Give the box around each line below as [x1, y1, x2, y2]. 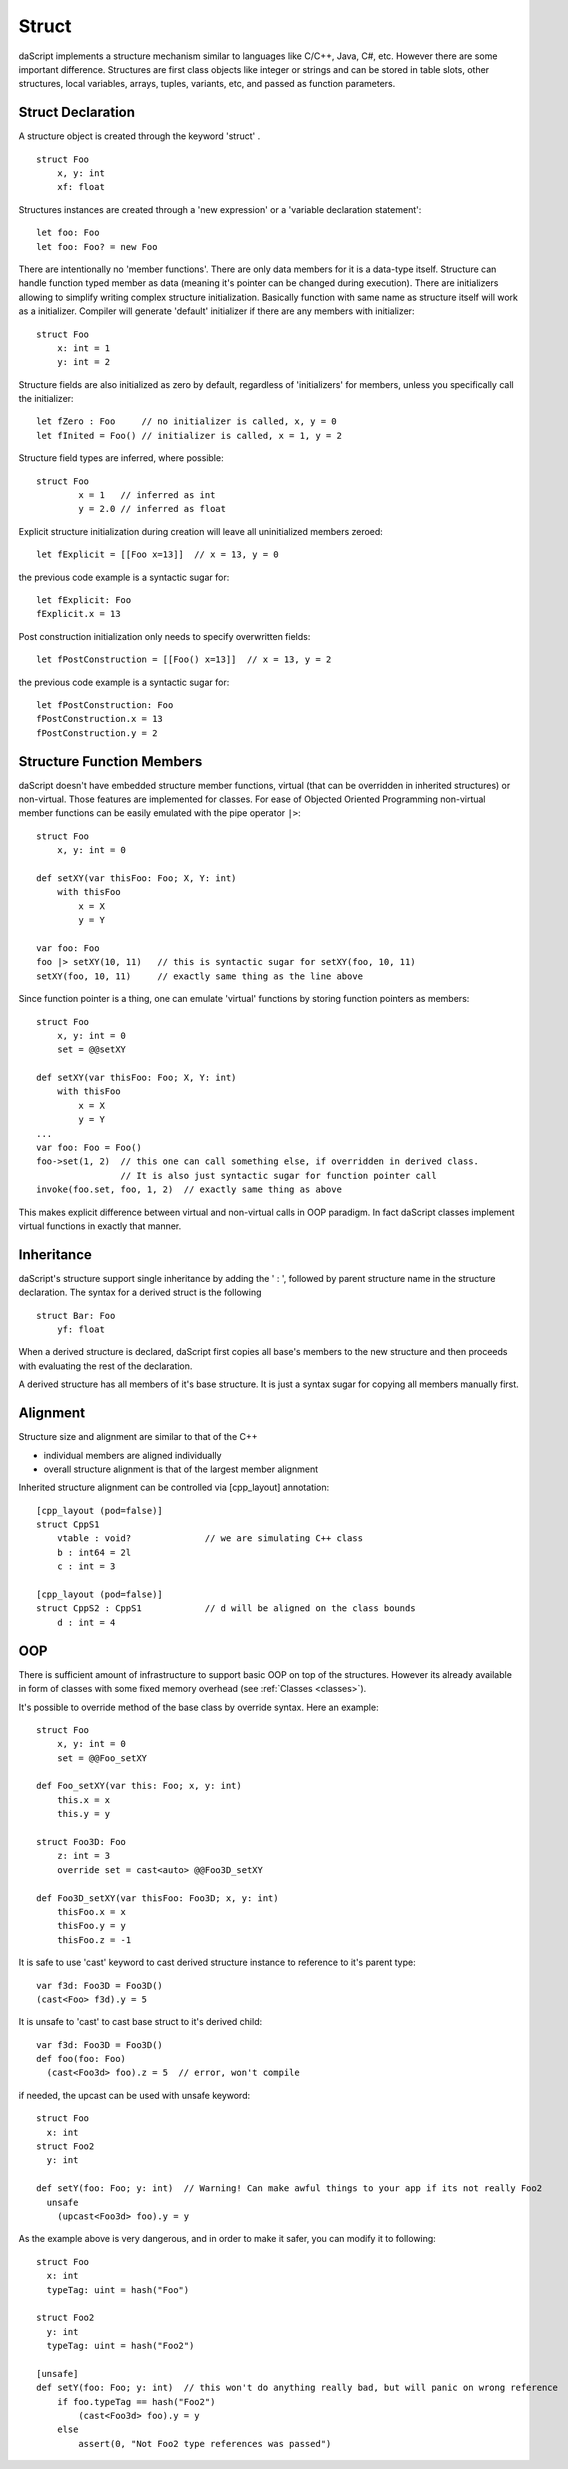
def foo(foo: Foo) [36, 2053, 127, 2065]
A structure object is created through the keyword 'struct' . [18, 130, 261, 142]
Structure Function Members [18, 753, 203, 770]
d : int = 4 [56, 1616, 116, 1628]
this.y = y [56, 1808, 111, 1820]
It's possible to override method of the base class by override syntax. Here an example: [18, 1701, 379, 1713]
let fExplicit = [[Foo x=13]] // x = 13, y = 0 [36, 549, 279, 560]
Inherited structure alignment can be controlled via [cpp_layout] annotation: [18, 1481, 330, 1494]
